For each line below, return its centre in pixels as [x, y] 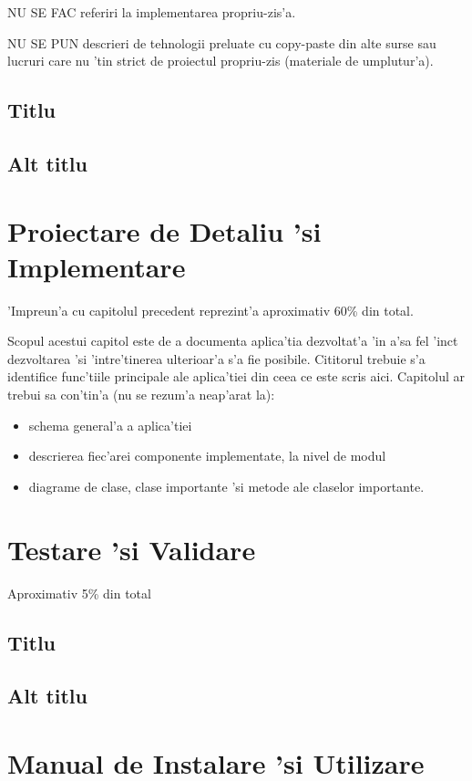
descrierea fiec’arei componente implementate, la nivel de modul [207, 456]
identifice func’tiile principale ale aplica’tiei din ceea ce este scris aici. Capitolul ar [236, 376]
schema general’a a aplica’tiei [110, 425]
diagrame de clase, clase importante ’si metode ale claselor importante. [226, 486]
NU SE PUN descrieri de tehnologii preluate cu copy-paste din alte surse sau [222, 42]
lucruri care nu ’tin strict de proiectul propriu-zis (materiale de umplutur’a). [221, 61]
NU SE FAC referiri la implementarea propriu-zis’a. [152, 12]
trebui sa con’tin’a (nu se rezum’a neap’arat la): [141, 395]
